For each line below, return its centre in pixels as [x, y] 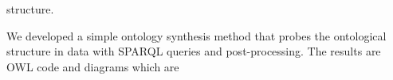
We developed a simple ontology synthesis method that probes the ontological [196, 35]
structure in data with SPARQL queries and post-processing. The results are [194, 51]
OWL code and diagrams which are [93, 66]
